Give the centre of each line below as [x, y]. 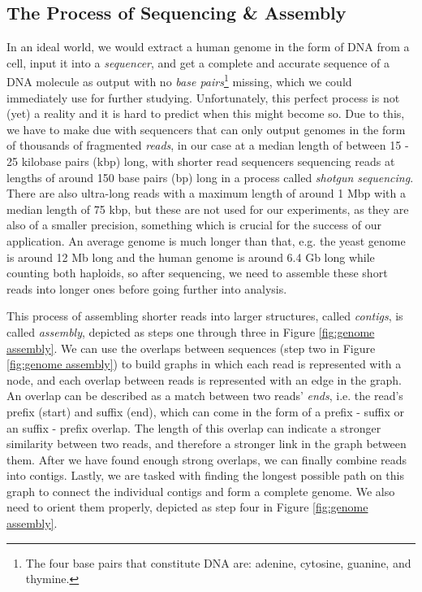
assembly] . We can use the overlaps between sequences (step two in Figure [191, 348]
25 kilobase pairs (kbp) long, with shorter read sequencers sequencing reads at [201, 161]
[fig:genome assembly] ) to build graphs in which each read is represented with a [204, 364]
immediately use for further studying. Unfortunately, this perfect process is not [203, 97]
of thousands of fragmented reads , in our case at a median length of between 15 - [208, 145]
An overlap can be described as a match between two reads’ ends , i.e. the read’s [205, 396]
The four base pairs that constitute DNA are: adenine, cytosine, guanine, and [218, 562]
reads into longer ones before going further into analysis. [147, 288]
